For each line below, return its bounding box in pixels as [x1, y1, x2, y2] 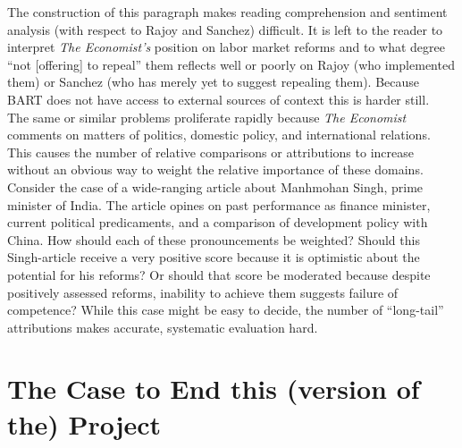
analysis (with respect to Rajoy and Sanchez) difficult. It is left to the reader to [7, 20, 443, 38]
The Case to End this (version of [7, 370, 420, 407]
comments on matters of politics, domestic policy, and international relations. [7, 125, 431, 144]
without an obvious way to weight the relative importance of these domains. [7, 160, 424, 179]
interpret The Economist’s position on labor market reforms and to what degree [7, 38, 445, 56]
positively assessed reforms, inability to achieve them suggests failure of [7, 283, 399, 301]
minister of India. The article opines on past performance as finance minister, [7, 195, 431, 214]
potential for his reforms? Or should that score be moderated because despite [7, 265, 431, 283]
